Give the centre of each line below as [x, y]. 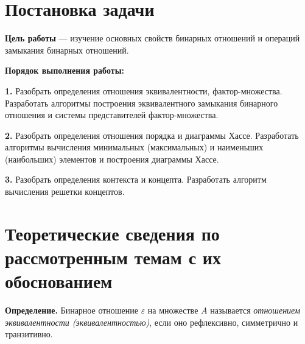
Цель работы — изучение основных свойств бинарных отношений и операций [152, 38]
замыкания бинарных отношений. [67, 50]
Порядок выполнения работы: [65, 70]
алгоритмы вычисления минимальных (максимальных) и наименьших [134, 147]
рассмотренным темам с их [113, 257]
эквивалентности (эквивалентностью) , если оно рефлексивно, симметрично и [152, 322]
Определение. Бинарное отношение [72, 310]
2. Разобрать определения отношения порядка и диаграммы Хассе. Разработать [152, 135]
